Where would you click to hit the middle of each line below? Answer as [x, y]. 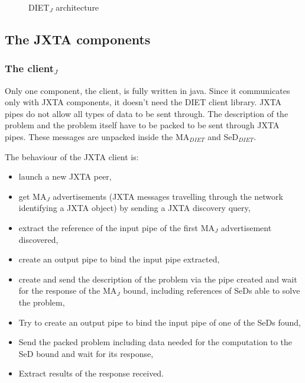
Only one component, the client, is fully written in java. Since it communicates [147, 90]
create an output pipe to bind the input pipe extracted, [119, 259]
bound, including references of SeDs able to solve [212, 291]
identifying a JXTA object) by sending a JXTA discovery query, [134, 208]
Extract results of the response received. [91, 373]
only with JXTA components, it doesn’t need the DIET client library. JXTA [143, 102]
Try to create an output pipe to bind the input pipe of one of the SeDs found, [160, 322]
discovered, [38, 239]
